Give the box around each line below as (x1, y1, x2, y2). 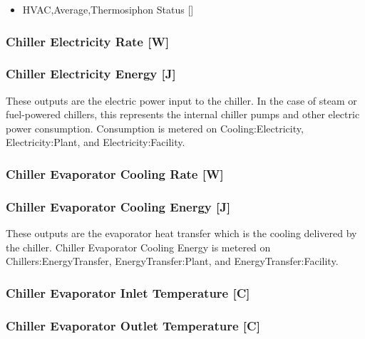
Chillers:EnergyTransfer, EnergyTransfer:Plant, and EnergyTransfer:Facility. (6, 254, 339, 268)
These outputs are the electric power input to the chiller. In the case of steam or (6, 93, 357, 108)
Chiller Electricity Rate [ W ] (6, 32, 170, 50)
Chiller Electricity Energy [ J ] (6, 65, 176, 83)
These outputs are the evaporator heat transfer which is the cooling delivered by (6, 226, 357, 241)
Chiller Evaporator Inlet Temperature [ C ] (6, 283, 250, 301)
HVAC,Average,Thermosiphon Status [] (22, 2, 194, 16)
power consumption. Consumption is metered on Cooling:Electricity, (6, 120, 304, 135)
